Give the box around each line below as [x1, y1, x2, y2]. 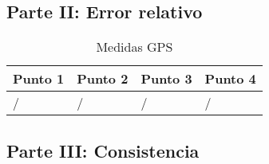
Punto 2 [77, 69, 129, 88]
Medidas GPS [96, 37, 173, 57]
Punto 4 [204, 69, 256, 88]
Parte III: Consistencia [6, 138, 200, 162]
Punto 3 [140, 69, 192, 88]
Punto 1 [13, 69, 65, 88]
